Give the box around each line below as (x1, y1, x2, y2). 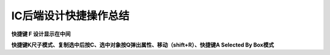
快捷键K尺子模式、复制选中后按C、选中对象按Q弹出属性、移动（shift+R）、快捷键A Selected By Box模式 (11, 41, 274, 48)
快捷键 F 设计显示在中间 (11, 30, 71, 37)
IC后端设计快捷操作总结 (11, 9, 130, 22)
